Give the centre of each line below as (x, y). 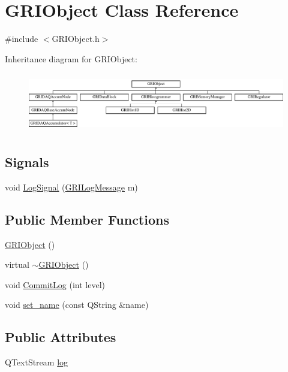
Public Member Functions (87, 219)
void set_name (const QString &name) (77, 305)
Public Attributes (61, 337)
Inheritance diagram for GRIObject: (71, 58)
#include (22, 39)
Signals (27, 161)
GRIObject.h (76, 39)
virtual (17, 264)
